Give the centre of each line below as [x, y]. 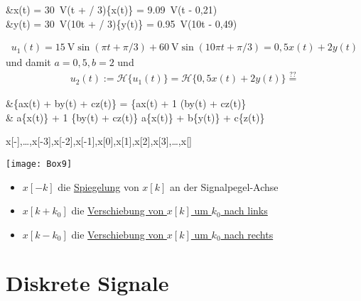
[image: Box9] [39, 164]
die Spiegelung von [98, 186]
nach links [246, 210]
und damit [28, 62]
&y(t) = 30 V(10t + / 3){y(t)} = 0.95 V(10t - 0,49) [122, 23]
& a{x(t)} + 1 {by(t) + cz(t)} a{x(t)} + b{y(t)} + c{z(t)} [135, 117]
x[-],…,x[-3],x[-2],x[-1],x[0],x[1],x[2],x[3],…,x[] [99, 141]
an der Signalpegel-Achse [224, 186]
